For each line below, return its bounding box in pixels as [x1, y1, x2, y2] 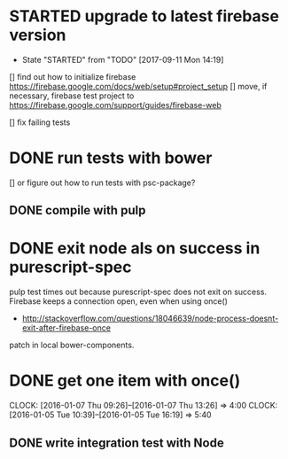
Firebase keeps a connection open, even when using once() [9, 296, 229, 307]
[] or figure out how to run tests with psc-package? [9, 177, 196, 188]
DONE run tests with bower [9, 148, 213, 168]
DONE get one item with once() [9, 370, 241, 391]
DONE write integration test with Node [9, 435, 224, 450]
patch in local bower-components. [9, 339, 135, 351]
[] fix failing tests [9, 117, 71, 128]
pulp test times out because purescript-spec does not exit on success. [9, 286, 268, 298]
